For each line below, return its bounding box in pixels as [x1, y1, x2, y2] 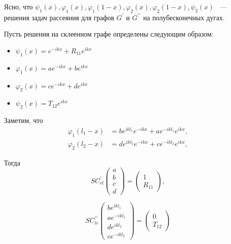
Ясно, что [4, 1, 33, 11]
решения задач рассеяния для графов [4, 12, 114, 22]
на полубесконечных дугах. [143, 12, 225, 22]
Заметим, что [4, 115, 43, 125]
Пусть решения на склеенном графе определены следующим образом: [4, 29, 214, 39]
